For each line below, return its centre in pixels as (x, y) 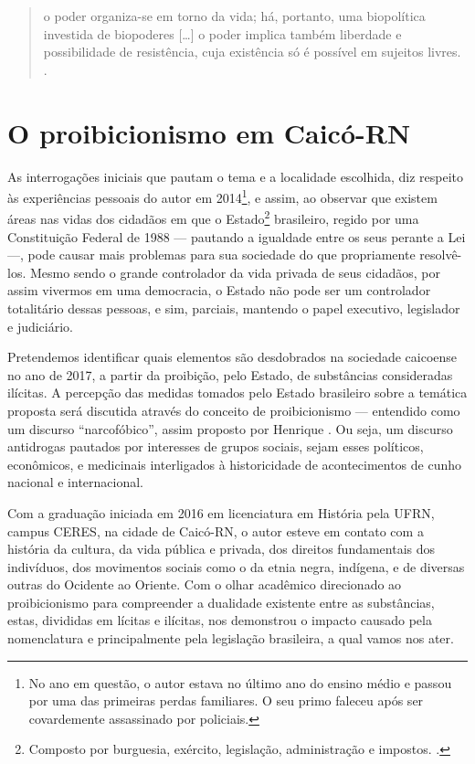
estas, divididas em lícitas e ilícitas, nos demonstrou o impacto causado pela (220, 620)
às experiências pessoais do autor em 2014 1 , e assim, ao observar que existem (222, 196)
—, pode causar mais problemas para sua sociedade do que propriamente (211, 255)
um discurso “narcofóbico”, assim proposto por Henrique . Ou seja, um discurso (230, 428)
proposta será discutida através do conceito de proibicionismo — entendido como (234, 410)
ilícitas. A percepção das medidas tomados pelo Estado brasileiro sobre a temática (237, 393)
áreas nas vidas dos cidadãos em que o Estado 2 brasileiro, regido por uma (213, 217)
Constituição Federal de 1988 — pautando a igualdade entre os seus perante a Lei (237, 236)
